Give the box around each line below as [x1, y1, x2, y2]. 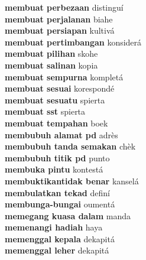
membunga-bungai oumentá [5, 198, 115, 210]
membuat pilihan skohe [5, 47, 98, 60]
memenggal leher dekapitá [5, 244, 109, 256]
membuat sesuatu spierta [5, 93, 105, 106]
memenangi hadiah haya [5, 221, 103, 233]
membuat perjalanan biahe [5, 12, 113, 25]
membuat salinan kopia [5, 58, 98, 71]
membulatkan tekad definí [5, 186, 110, 199]
